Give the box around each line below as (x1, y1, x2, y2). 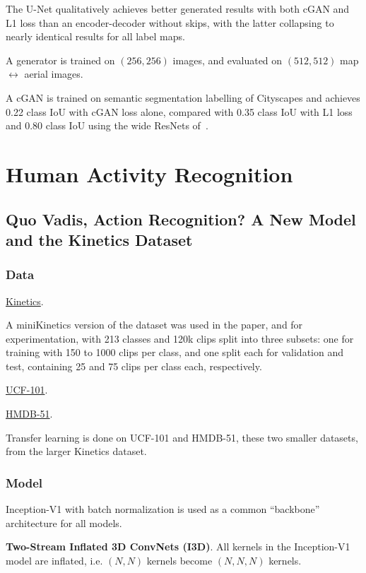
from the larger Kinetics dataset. (6, 444, 147, 459)
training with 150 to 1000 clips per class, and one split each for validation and (6, 345, 344, 360)
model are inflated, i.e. (6, 553, 103, 567)
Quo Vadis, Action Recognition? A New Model (6, 208, 356, 230)
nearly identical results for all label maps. (6, 29, 185, 44)
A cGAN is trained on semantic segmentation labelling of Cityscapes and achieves (6, 90, 360, 105)
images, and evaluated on (172, 52, 283, 67)
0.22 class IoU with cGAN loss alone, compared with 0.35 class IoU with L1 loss (6, 104, 353, 119)
